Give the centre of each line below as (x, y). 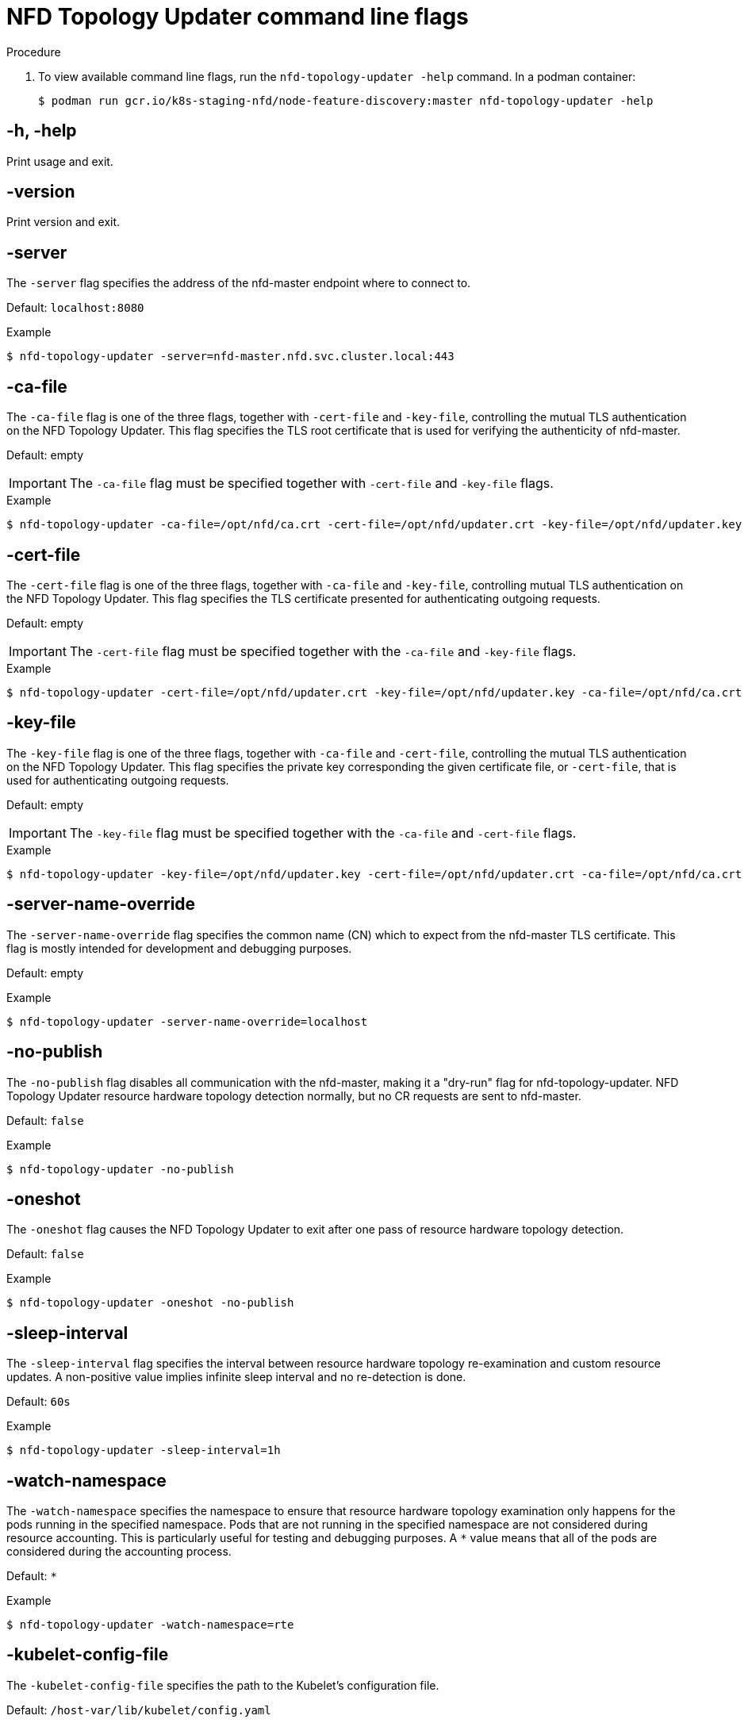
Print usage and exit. (60, 161)
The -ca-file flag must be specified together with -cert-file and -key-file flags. (311, 484)
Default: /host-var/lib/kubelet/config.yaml (139, 1710)
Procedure (34, 52)
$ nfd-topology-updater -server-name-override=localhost (187, 1021)
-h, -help (42, 131)
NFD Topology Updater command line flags (238, 17)
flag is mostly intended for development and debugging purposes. (179, 948)
